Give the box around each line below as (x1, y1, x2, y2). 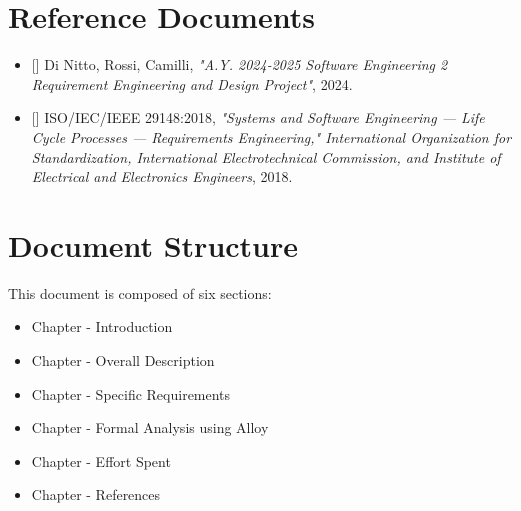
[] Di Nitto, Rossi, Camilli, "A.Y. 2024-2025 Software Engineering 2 (31, 54, 448, 75)
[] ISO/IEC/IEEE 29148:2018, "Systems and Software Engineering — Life (31, 107, 485, 128)
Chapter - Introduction (31, 316, 173, 337)
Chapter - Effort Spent (31, 450, 171, 471)
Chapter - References (31, 484, 161, 505)
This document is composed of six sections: (8, 282, 272, 303)
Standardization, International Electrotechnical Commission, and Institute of (31, 146, 501, 167)
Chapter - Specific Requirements (31, 383, 231, 404)
